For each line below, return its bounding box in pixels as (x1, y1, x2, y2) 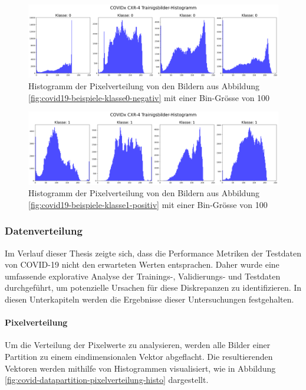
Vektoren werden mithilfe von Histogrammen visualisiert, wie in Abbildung (5, 362, 276, 374)
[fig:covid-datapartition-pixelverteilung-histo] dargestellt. (5, 373, 209, 386)
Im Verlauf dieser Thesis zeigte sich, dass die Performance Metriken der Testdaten (5, 246, 301, 259)
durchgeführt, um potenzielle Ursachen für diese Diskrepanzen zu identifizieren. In (5, 281, 302, 294)
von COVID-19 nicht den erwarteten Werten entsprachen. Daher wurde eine (5, 258, 279, 271)
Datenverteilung (5, 223, 83, 238)
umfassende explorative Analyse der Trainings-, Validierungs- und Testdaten (5, 269, 281, 282)
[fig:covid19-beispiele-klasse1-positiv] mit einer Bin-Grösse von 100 (28, 198, 268, 210)
